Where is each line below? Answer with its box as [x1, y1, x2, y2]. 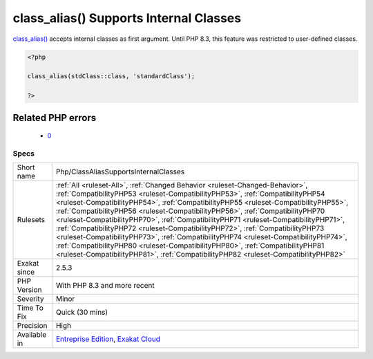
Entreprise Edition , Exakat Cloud [55, 334, 161, 344]
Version [17, 285, 42, 295]
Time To [17, 303, 44, 313]
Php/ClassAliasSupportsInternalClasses [55, 167, 185, 176]
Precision [17, 321, 48, 331]
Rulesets [17, 215, 45, 225]
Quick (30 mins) [55, 308, 108, 317]
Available [17, 330, 47, 340]
